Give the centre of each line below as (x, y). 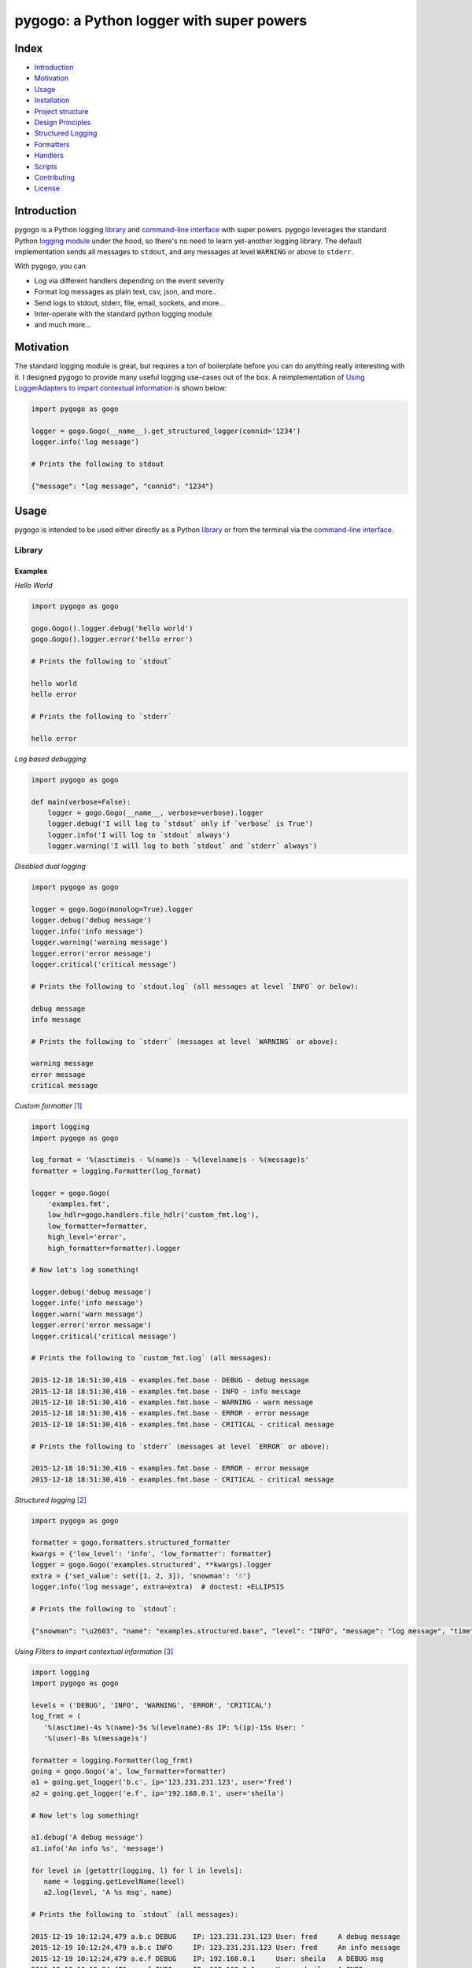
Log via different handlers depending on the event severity (129, 280)
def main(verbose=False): (81, 802)
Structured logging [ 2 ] (50, 1500)
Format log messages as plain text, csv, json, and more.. (125, 292)
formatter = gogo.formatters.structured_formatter (131, 1543)
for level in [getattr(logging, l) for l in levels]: (137, 1870)
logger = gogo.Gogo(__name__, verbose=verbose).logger (155, 813)
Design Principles (63, 123)
